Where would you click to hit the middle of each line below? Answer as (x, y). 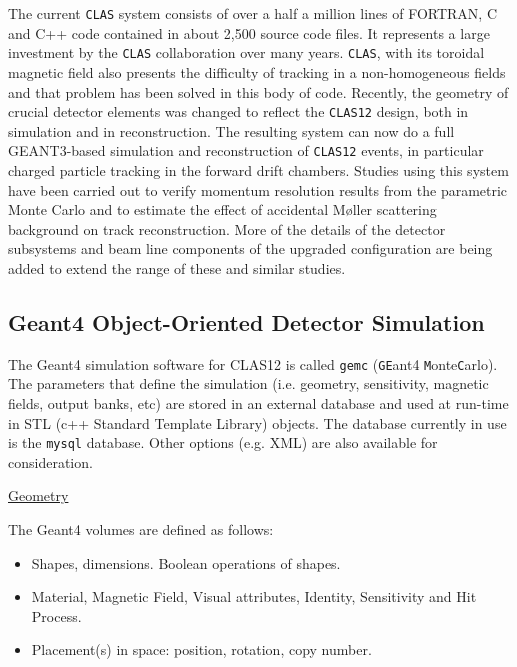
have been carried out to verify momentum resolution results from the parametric (258, 189)
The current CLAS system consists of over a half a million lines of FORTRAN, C (253, 13)
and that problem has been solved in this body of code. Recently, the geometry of (258, 91)
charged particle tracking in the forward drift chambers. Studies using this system (258, 170)
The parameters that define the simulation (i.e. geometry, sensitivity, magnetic (248, 383)
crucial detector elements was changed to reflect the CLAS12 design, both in (238, 111)
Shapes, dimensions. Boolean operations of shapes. (186, 562)
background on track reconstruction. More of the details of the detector (227, 228)
